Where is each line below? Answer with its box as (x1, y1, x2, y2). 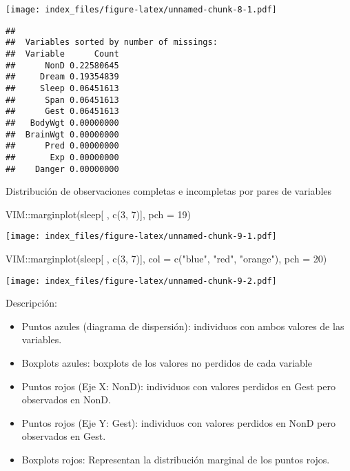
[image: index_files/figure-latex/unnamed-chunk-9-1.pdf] (6, 231, 277, 242)
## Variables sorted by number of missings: (6, 37, 218, 48)
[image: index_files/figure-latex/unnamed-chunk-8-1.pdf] (6, 5, 277, 15)
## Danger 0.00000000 (6, 164, 119, 174)
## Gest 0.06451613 (6, 106, 119, 117)
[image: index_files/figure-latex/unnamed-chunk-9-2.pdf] (6, 276, 277, 286)
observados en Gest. (21, 429, 106, 443)
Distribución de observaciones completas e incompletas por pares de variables (6, 184, 332, 198)
